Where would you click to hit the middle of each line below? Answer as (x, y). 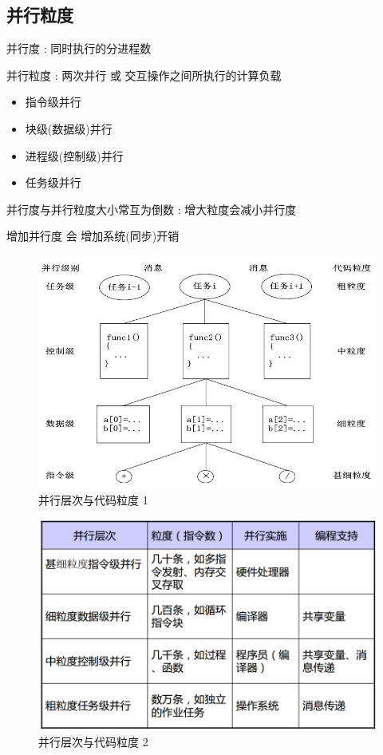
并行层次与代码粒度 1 (93, 500)
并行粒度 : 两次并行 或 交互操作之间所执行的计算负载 (144, 75)
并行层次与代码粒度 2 (93, 741)
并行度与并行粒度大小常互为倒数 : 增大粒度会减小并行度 (152, 209)
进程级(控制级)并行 (74, 155)
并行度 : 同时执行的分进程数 (79, 48)
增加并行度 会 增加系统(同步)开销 (93, 236)
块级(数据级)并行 (69, 128)
